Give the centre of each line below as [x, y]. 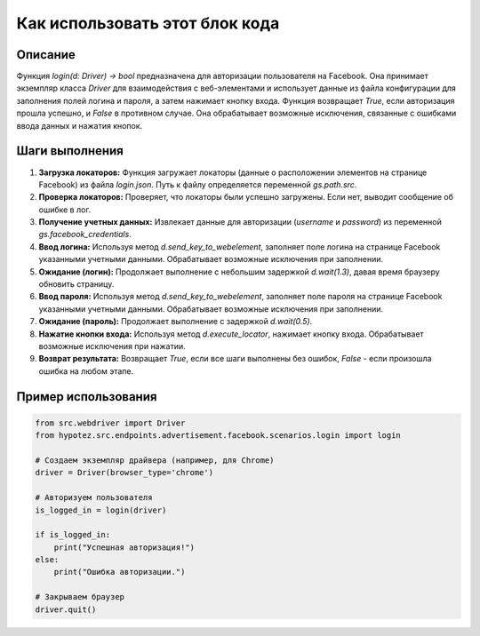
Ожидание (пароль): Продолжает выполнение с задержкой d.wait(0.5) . [176, 322]
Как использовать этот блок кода [148, 23]
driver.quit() [66, 609]
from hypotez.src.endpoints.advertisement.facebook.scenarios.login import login [218, 436]
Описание [46, 55]
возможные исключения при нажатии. [112, 346]
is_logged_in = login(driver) [101, 510]
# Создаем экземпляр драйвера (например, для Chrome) [155, 460]
